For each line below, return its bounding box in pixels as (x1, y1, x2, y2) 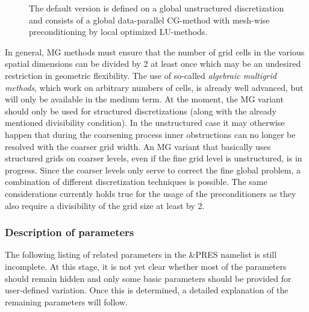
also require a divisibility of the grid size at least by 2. (5, 199, 205, 211)
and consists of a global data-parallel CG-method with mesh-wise (29, 13, 270, 26)
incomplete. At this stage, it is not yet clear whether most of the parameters (5, 260, 287, 272)
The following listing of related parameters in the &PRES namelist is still (5, 248, 277, 261)
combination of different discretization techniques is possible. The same (5, 175, 267, 188)
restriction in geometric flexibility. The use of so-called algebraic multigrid (5, 69, 276, 81)
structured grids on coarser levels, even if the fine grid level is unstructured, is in (5, 152, 302, 164)
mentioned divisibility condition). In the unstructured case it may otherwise (5, 116, 285, 129)
